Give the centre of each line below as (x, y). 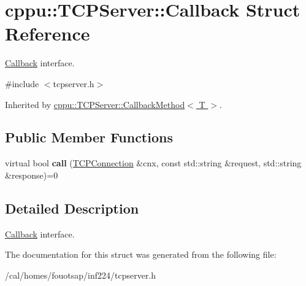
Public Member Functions (89, 137)
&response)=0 (32, 175)
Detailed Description (72, 208)
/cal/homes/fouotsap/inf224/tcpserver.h (81, 275)
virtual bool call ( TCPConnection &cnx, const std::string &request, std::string (153, 163)
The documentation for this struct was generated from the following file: (141, 254)
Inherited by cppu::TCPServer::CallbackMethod (95, 104)
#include (22, 83)
